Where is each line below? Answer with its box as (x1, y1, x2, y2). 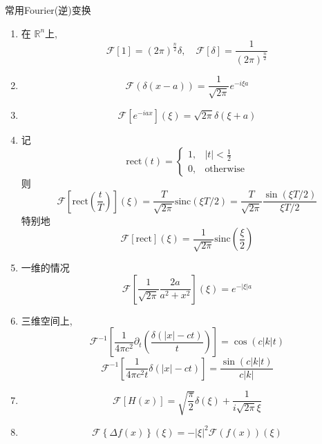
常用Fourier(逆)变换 (5, 3, 91, 17)
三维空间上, (21, 313, 73, 327)
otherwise (205, 164, 245, 175)
